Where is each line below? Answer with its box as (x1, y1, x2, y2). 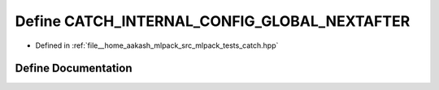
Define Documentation (15, 62, 133, 75)
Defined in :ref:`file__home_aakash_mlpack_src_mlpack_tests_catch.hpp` (35, 41, 279, 50)
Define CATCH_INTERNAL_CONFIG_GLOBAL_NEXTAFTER (15, 12, 411, 30)
